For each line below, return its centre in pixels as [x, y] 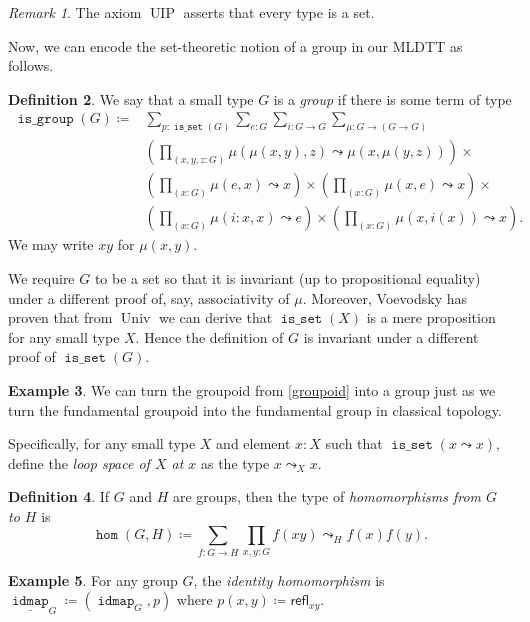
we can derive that [215, 317]
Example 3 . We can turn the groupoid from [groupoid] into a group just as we [252, 389]
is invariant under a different [391, 336]
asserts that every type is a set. [279, 12]
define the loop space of [79, 462]
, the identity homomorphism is [289, 579]
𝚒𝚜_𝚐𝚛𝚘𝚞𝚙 [45, 119]
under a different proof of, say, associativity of [149, 297]
